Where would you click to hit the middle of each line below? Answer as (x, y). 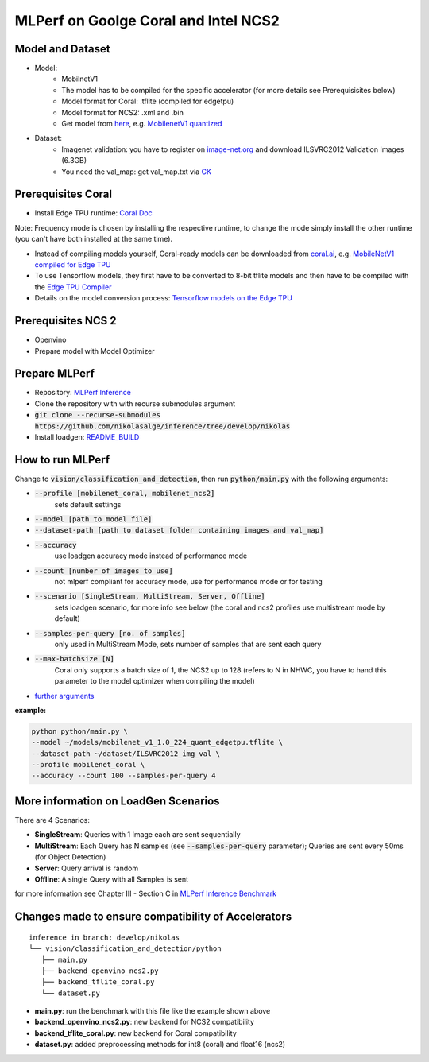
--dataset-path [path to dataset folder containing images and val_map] (179, 530)
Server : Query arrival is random (87, 868)
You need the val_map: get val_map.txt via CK (137, 172)
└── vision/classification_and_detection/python (125, 949)
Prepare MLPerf (55, 374)
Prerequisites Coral (64, 194)
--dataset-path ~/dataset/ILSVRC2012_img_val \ (126, 754)
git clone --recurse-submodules (97, 415)
